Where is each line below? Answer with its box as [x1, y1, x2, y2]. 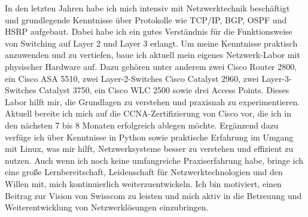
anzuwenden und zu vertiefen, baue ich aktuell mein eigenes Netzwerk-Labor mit [5, 48, 300, 61]
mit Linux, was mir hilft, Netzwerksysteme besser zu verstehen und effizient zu [5, 142, 294, 155]
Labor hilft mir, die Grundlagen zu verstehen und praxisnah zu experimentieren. [5, 95, 300, 108]
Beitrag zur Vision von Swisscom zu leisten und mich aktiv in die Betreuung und [5, 189, 302, 201]
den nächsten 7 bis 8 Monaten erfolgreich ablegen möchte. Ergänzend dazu [5, 118, 279, 131]
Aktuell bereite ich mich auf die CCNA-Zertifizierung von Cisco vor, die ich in [5, 107, 291, 120]
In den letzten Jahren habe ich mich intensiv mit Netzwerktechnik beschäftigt [5, 2, 290, 14]
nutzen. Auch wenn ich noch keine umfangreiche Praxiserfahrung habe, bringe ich [5, 154, 304, 166]
